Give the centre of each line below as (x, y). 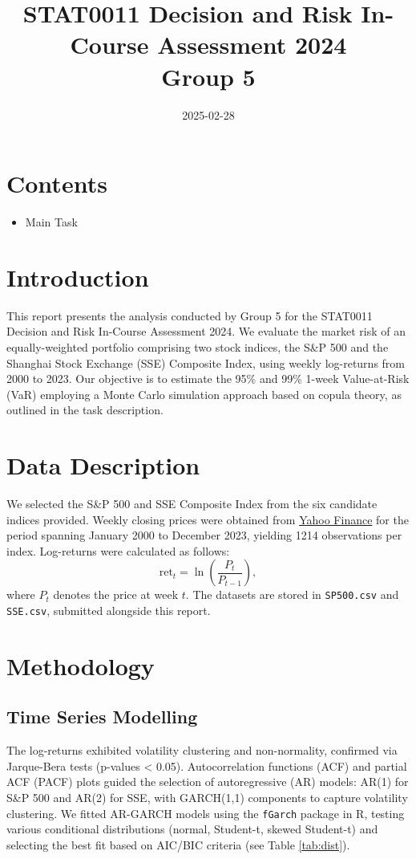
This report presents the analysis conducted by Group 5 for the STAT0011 (190, 315)
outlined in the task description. (85, 410)
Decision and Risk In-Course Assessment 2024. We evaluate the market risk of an (206, 331)
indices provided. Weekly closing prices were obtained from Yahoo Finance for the (208, 519)
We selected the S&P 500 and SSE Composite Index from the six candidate (192, 504)
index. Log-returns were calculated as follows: (118, 550)
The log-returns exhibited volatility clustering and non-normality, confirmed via (202, 750)
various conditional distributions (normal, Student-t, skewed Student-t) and (192, 829)
